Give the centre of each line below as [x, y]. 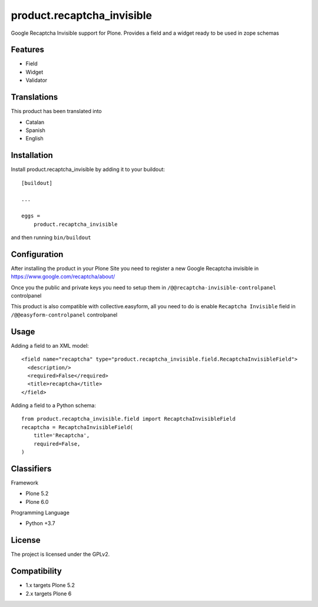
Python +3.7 [40, 523]
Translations [34, 97]
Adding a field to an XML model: [50, 345]
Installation [32, 155]
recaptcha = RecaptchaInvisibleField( [77, 427]
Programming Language [40, 513]
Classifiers [31, 469]
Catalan [35, 122]
